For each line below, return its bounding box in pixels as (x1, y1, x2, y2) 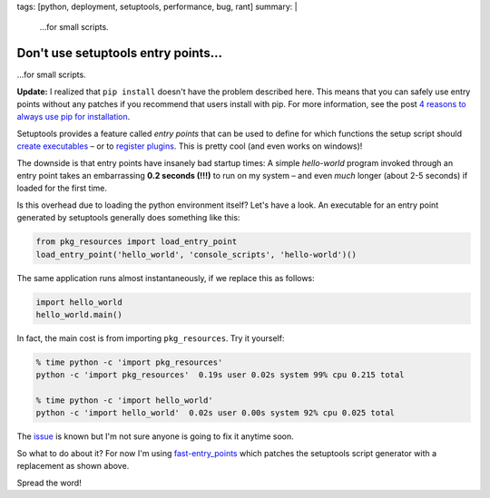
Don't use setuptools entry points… (16, 45, 222, 61)
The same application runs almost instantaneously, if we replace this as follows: (16, 272, 315, 283)
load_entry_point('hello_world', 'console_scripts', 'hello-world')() (35, 249, 358, 259)
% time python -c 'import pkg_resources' (35, 356, 223, 367)
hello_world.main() (35, 309, 122, 319)
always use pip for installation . (16, 112, 131, 122)
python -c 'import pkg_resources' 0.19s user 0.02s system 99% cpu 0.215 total (35, 370, 405, 380)
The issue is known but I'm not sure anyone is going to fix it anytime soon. (16, 431, 294, 442)
